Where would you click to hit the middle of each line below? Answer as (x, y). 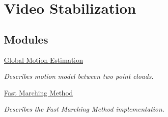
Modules (26, 39)
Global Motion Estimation (44, 59)
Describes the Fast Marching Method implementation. (84, 109)
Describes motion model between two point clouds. (79, 76)
